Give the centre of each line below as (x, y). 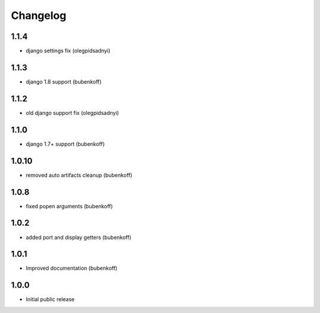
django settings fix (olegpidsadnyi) (68, 51)
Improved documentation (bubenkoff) (72, 268)
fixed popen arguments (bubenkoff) (69, 206)
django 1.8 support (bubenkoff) (64, 82)
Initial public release (50, 299)
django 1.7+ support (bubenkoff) (65, 144)
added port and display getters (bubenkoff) (79, 237)
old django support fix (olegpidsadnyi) (72, 113)
